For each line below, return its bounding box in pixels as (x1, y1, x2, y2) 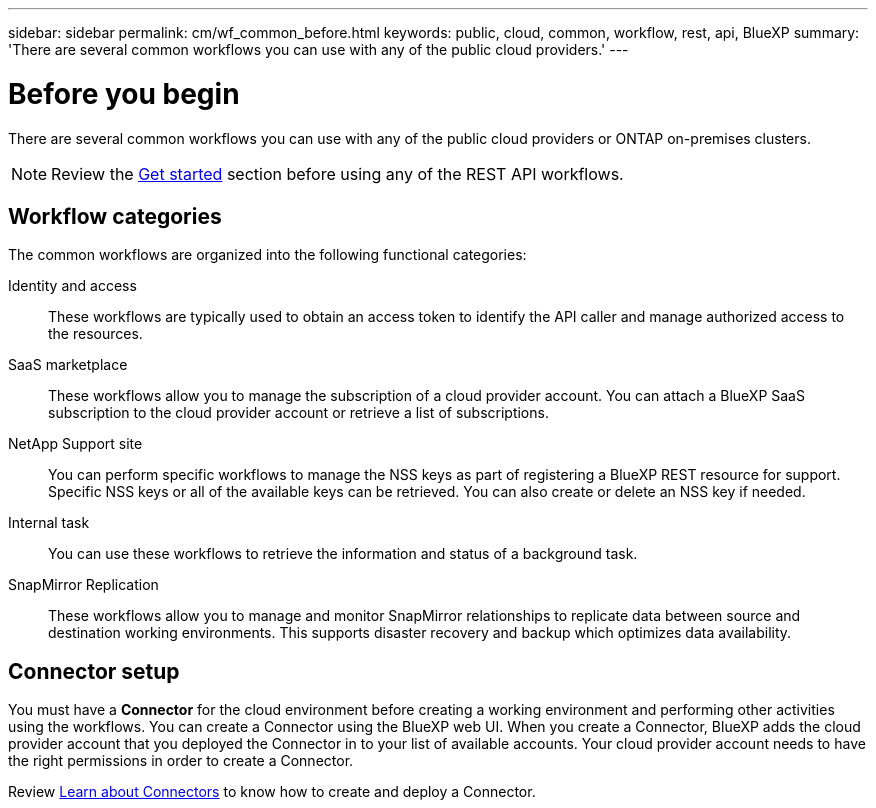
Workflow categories (8, 203, 222, 229)
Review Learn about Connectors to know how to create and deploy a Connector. (8, 783, 536, 801)
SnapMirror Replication (8, 576, 159, 594)
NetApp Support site (8, 435, 143, 453)
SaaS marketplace (8, 356, 128, 374)
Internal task (8, 514, 90, 532)
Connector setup (8, 658, 180, 684)
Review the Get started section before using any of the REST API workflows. (51, 163, 624, 184)
